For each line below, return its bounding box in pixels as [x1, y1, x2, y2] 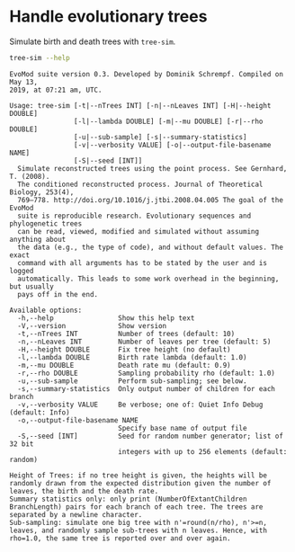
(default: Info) [9, 407, 70, 417]
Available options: [9, 306, 83, 315]
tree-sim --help [9, 53, 70, 62]
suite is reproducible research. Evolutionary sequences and [17, 211, 252, 220]
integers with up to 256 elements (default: [118, 447, 288, 456]
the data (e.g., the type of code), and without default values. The [17, 243, 283, 252]
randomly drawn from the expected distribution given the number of [9, 478, 272, 487]
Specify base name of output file [118, 423, 247, 432]
